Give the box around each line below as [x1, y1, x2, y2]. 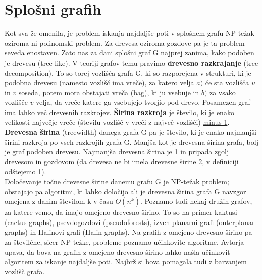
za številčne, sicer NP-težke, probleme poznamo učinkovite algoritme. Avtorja [5, 237, 244, 247]
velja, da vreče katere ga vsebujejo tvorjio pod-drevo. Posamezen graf [36, 97, 250, 107]
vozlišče [5, 97, 28, 107]
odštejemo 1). [5, 166, 46, 177]
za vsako [209, 87, 236, 97]
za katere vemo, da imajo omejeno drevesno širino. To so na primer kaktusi [5, 207, 237, 217]
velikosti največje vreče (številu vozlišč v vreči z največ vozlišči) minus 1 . [5, 117, 230, 127]
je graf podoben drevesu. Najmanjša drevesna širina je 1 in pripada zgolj [5, 146, 229, 157]
